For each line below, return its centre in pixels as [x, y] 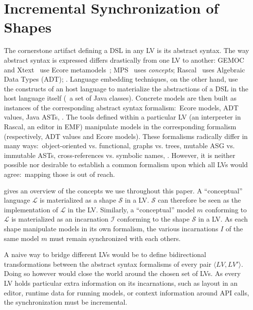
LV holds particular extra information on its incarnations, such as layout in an [121, 283]
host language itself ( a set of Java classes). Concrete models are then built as [120, 98]
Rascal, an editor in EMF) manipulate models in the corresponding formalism [120, 127]
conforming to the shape [153, 219]
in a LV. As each [223, 219]
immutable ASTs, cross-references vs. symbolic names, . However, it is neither [120, 155]
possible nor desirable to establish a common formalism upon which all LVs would [126, 164]
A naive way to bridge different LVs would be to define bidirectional [105, 254]
